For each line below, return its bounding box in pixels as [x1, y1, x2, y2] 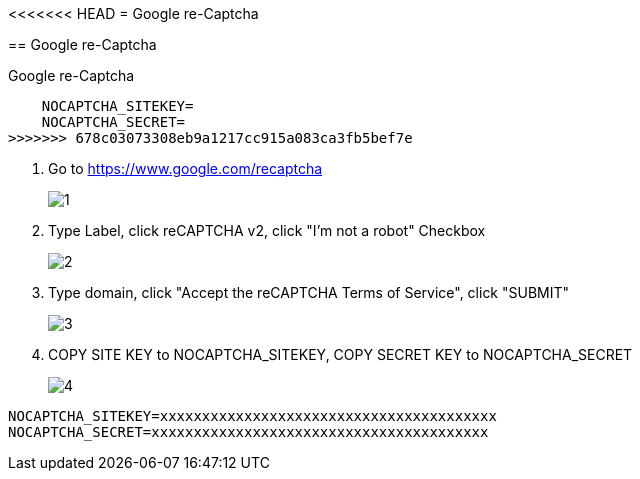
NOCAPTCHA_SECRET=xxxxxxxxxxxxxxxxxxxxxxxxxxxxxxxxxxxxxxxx [8, 424, 489, 440]
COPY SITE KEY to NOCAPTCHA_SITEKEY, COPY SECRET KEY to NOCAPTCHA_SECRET [48, 346, 633, 363]
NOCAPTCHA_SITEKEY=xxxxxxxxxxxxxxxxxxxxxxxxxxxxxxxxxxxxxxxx [8, 408, 497, 424]
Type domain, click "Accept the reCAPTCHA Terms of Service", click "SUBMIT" [48, 284, 570, 301]
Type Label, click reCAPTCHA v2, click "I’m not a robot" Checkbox [48, 222, 486, 239]
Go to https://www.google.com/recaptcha [48, 160, 323, 177]
